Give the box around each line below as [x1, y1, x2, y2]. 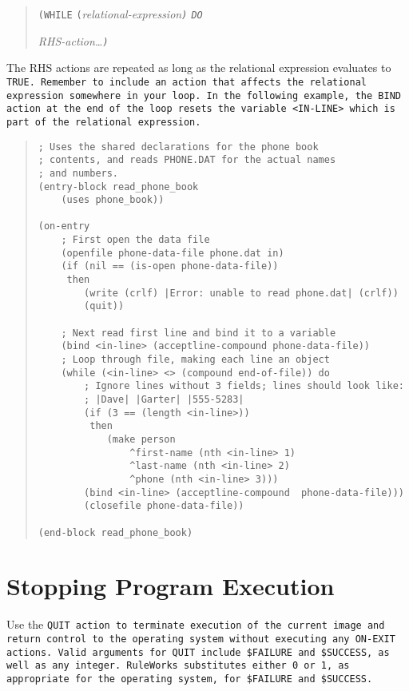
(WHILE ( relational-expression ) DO [38, 6, 203, 22]
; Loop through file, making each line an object [61, 354, 330, 366]
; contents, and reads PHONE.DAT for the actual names [38, 154, 336, 166]
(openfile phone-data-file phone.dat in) [61, 247, 284, 259]
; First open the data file [61, 234, 210, 246]
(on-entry [38, 220, 90, 232]
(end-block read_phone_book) [38, 526, 193, 538]
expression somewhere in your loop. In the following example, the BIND [6, 89, 401, 101]
